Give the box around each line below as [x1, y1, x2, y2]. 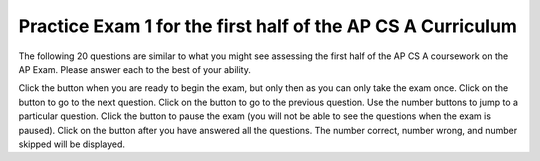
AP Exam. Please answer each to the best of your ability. [18, 63, 252, 75]
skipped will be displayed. [18, 138, 125, 150]
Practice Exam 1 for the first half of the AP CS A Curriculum [18, 15, 517, 37]
